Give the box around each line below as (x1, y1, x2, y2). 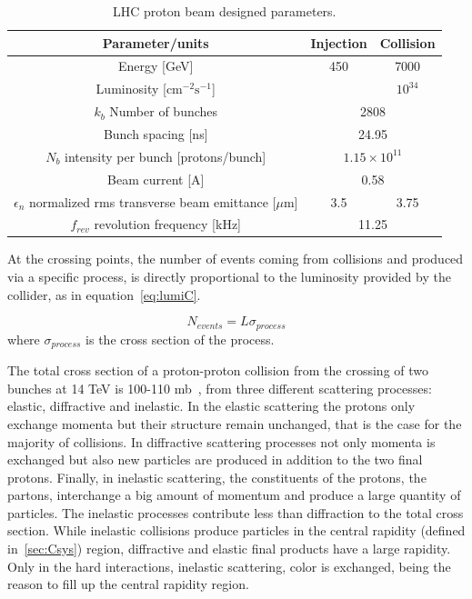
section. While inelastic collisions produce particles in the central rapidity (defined (7, 521, 466, 540)
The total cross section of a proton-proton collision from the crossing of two (7, 361, 429, 380)
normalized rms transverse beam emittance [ (29, 192, 276, 211)
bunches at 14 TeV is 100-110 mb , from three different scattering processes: (7, 378, 432, 397)
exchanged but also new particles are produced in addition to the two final (7, 450, 423, 469)
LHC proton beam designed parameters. (113, 2, 336, 20)
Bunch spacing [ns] (103, 124, 208, 143)
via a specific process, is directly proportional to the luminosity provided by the (7, 267, 451, 286)
